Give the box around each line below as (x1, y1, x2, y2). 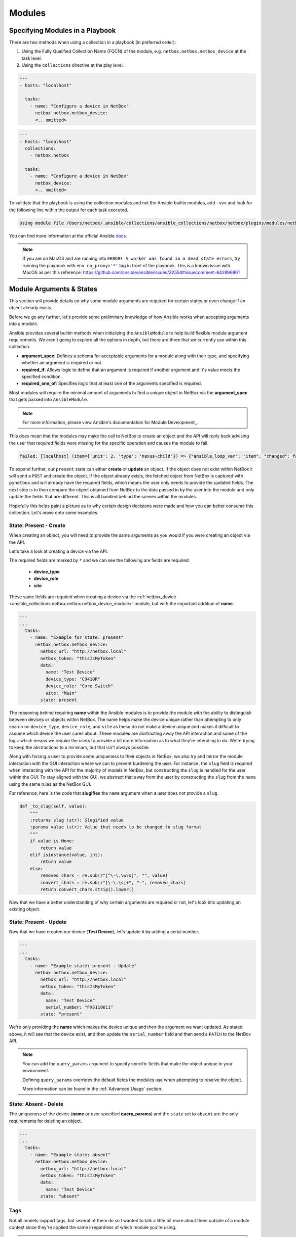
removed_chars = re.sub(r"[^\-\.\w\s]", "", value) (40, 873, 168, 878)
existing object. (9, 906, 40, 912)
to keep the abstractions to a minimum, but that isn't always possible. (9, 744, 150, 750)
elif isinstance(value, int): (30, 852, 103, 857)
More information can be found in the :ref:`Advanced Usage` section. (22, 1086, 163, 1092)
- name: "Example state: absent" (30, 1152, 111, 1157)
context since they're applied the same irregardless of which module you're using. (9, 1225, 177, 1231)
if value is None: (30, 838, 74, 844)
